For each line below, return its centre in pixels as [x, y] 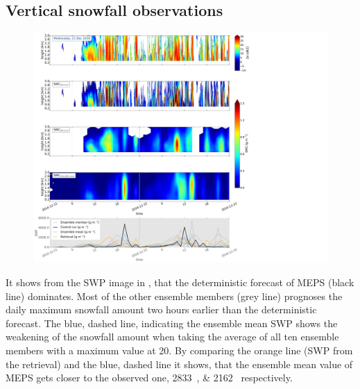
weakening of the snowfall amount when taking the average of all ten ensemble [172, 337]
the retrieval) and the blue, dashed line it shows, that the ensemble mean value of [179, 364]
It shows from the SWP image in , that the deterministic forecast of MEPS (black [180, 282]
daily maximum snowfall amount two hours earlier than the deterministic [161, 309]
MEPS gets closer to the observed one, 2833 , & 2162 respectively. [149, 378]
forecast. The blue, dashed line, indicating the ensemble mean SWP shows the [172, 323]
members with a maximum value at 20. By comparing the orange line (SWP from [179, 350]
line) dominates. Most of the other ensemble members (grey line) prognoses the [174, 296]
